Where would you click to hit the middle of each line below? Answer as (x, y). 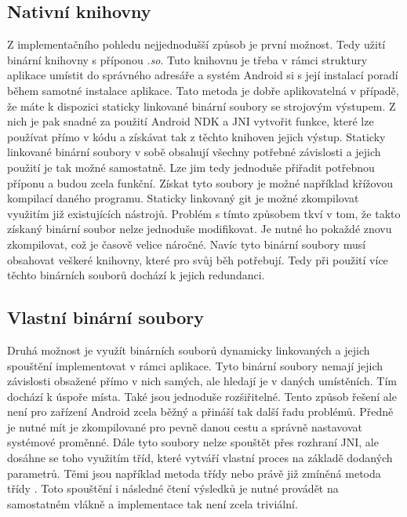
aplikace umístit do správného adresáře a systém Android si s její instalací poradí (203, 75)
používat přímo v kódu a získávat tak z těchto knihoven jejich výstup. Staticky (196, 136)
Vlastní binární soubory (106, 317)
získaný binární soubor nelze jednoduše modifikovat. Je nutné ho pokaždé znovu (200, 229)
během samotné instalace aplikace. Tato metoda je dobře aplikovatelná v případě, (203, 90)
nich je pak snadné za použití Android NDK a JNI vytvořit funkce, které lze (191, 121)
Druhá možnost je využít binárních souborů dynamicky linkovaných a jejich (189, 350)
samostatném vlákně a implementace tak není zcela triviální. (153, 503)
